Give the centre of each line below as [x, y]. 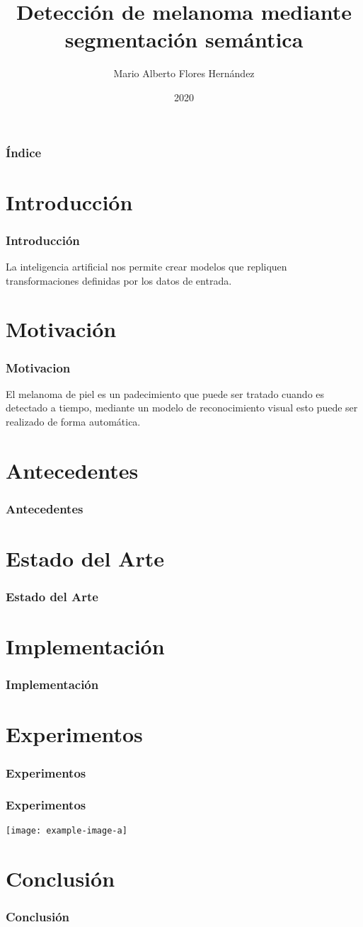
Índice [24, 152]
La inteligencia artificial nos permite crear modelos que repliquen [146, 267]
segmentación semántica [184, 39]
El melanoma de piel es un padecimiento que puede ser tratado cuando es [165, 393]
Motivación [61, 329]
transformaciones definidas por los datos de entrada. [119, 280]
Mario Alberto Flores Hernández [184, 73]
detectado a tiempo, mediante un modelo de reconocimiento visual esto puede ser [182, 408]
